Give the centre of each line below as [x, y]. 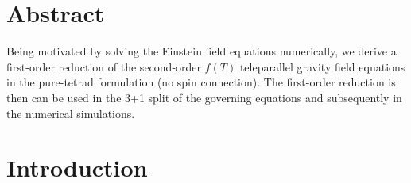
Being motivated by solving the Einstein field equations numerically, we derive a [202, 51]
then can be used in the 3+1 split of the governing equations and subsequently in [204, 97]
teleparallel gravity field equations [322, 66]
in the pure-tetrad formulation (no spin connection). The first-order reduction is [201, 82]
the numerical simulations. [71, 113]
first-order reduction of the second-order [104, 66]
